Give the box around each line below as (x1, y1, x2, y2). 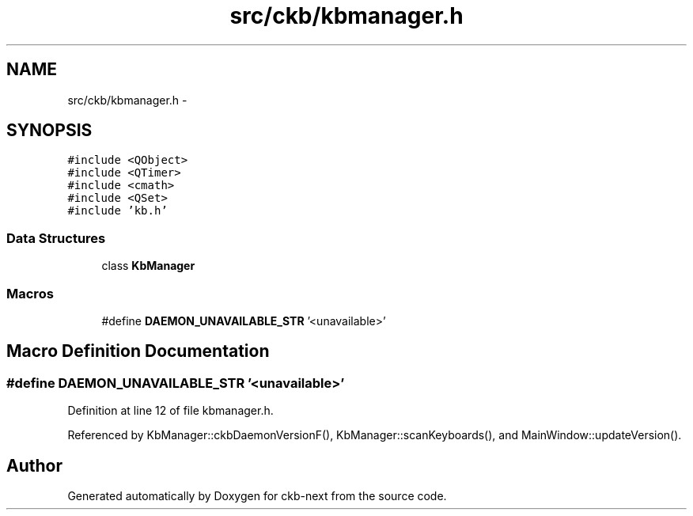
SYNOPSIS (6, 120, 93, 141)
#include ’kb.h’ (67, 204, 168, 218)
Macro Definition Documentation (6, 341, 270, 362)
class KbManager (101, 259, 195, 273)
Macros (6, 285, 54, 302)
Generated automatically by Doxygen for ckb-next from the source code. (67, 489, 447, 503)
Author (6, 455, 62, 476)
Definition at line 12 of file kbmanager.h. (67, 404, 274, 418)
